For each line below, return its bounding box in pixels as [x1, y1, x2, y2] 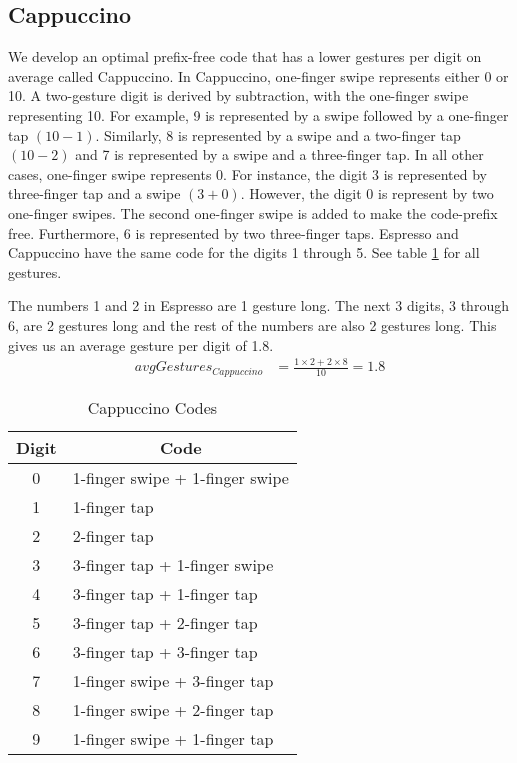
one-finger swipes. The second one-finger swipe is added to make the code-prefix [8, 202, 498, 223]
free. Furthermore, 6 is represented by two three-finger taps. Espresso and [8, 222, 459, 243]
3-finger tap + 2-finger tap [72, 610, 258, 634]
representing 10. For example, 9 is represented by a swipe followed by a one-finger [8, 104, 509, 125]
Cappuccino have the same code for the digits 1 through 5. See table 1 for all [8, 242, 480, 263]
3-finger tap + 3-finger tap [72, 639, 258, 663]
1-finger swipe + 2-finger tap [72, 697, 274, 721]
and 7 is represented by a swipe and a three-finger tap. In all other [75, 144, 484, 165]
